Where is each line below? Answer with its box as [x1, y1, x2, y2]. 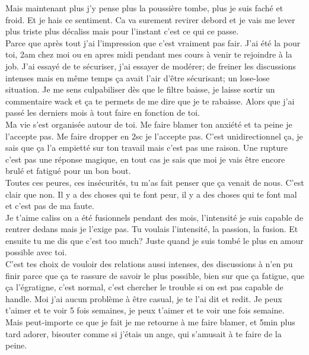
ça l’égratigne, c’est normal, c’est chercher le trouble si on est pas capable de [5, 281, 283, 293]
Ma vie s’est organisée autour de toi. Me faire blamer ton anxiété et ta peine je [5, 118, 292, 130]
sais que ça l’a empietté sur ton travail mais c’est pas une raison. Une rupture [5, 141, 288, 154]
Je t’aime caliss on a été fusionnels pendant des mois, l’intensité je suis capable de [5, 211, 304, 223]
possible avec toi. [5, 246, 67, 258]
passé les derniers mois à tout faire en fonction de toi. [5, 106, 200, 119]
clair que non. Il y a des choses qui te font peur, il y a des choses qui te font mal [5, 188, 297, 200]
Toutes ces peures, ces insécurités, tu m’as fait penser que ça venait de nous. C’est [5, 176, 304, 188]
